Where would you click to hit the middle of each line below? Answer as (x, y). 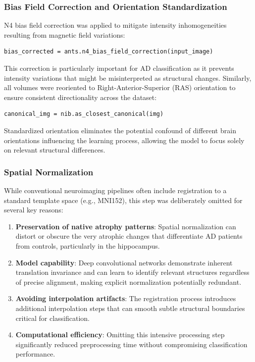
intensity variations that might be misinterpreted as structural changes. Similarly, (128, 78)
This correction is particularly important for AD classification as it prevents (119, 68)
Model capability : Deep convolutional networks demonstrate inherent (124, 262)
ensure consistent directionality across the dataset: (80, 97)
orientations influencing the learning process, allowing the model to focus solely (124, 140)
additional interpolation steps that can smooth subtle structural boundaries (130, 308)
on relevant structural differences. (55, 150)
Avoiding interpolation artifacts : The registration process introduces (126, 298)
